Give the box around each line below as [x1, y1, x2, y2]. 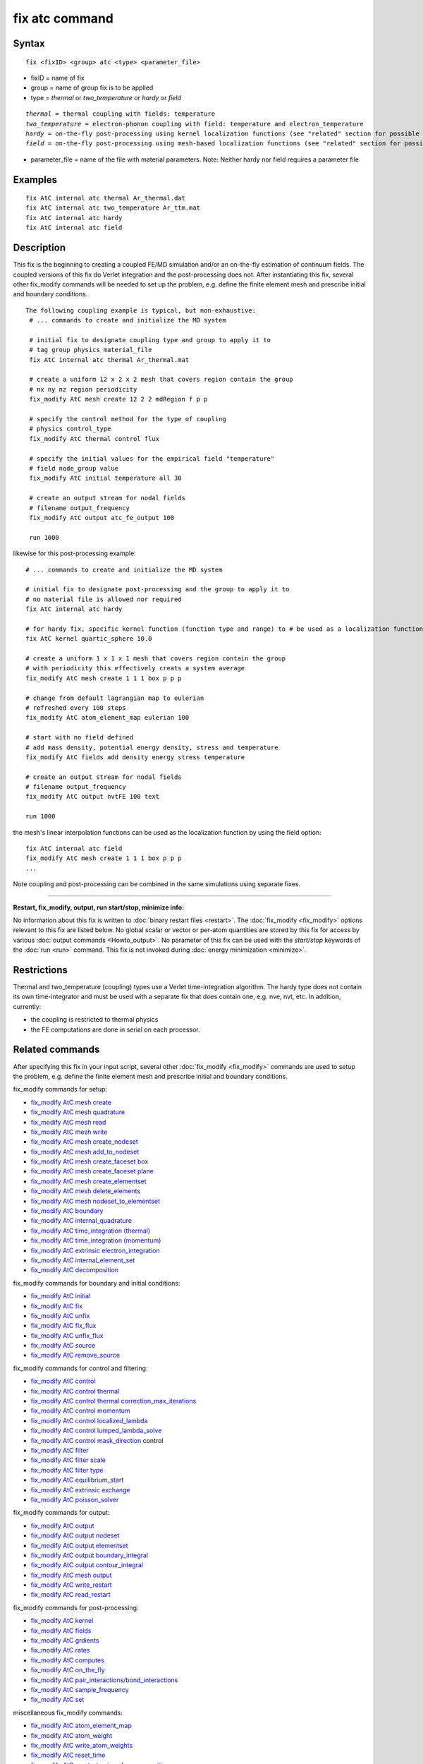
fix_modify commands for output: [13, 1509, 110, 1517]
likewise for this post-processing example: [13, 549, 137, 557]
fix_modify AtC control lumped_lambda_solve [30, 1426, 162, 1435]
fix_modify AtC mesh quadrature [30, 1108, 125, 1116]
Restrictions [13, 964, 68, 976]
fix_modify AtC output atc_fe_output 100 [29, 514, 175, 521]
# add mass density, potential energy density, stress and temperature [25, 743, 278, 751]
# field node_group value [29, 464, 119, 472]
